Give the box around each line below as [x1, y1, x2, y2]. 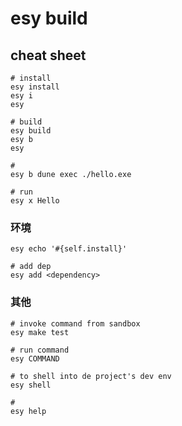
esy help [10, 406, 47, 416]
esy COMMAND [10, 353, 60, 364]
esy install [10, 82, 60, 92]
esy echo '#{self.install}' [10, 244, 128, 254]
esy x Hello [10, 196, 60, 206]
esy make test [10, 327, 70, 337]
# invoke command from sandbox [10, 318, 141, 329]
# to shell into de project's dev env [10, 371, 172, 381]
